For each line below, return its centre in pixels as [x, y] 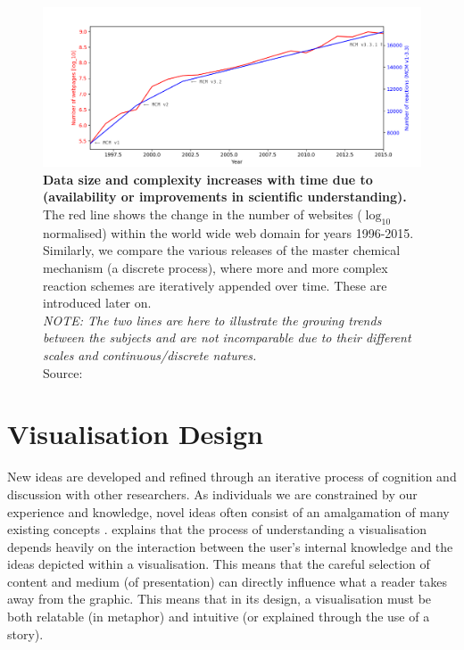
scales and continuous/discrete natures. [150, 355]
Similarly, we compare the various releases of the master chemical [222, 250]
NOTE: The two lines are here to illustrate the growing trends [212, 320]
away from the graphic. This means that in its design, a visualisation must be [220, 599]
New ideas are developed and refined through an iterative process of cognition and [232, 477]
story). [25, 634]
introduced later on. [97, 303]
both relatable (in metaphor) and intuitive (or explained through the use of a [219, 617]
